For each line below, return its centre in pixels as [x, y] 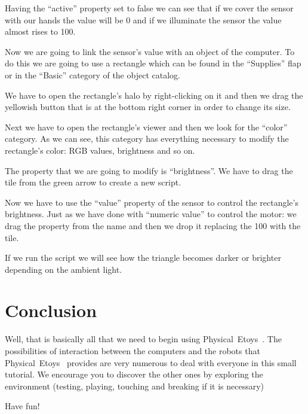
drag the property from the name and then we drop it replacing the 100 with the [153, 225]
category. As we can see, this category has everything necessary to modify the [147, 138]
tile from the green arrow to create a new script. [93, 182]
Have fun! [22, 406]
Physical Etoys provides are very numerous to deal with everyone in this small [151, 362]
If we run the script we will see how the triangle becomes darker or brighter [143, 258]
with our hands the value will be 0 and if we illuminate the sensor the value [143, 19]
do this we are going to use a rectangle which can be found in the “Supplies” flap [153, 63]
